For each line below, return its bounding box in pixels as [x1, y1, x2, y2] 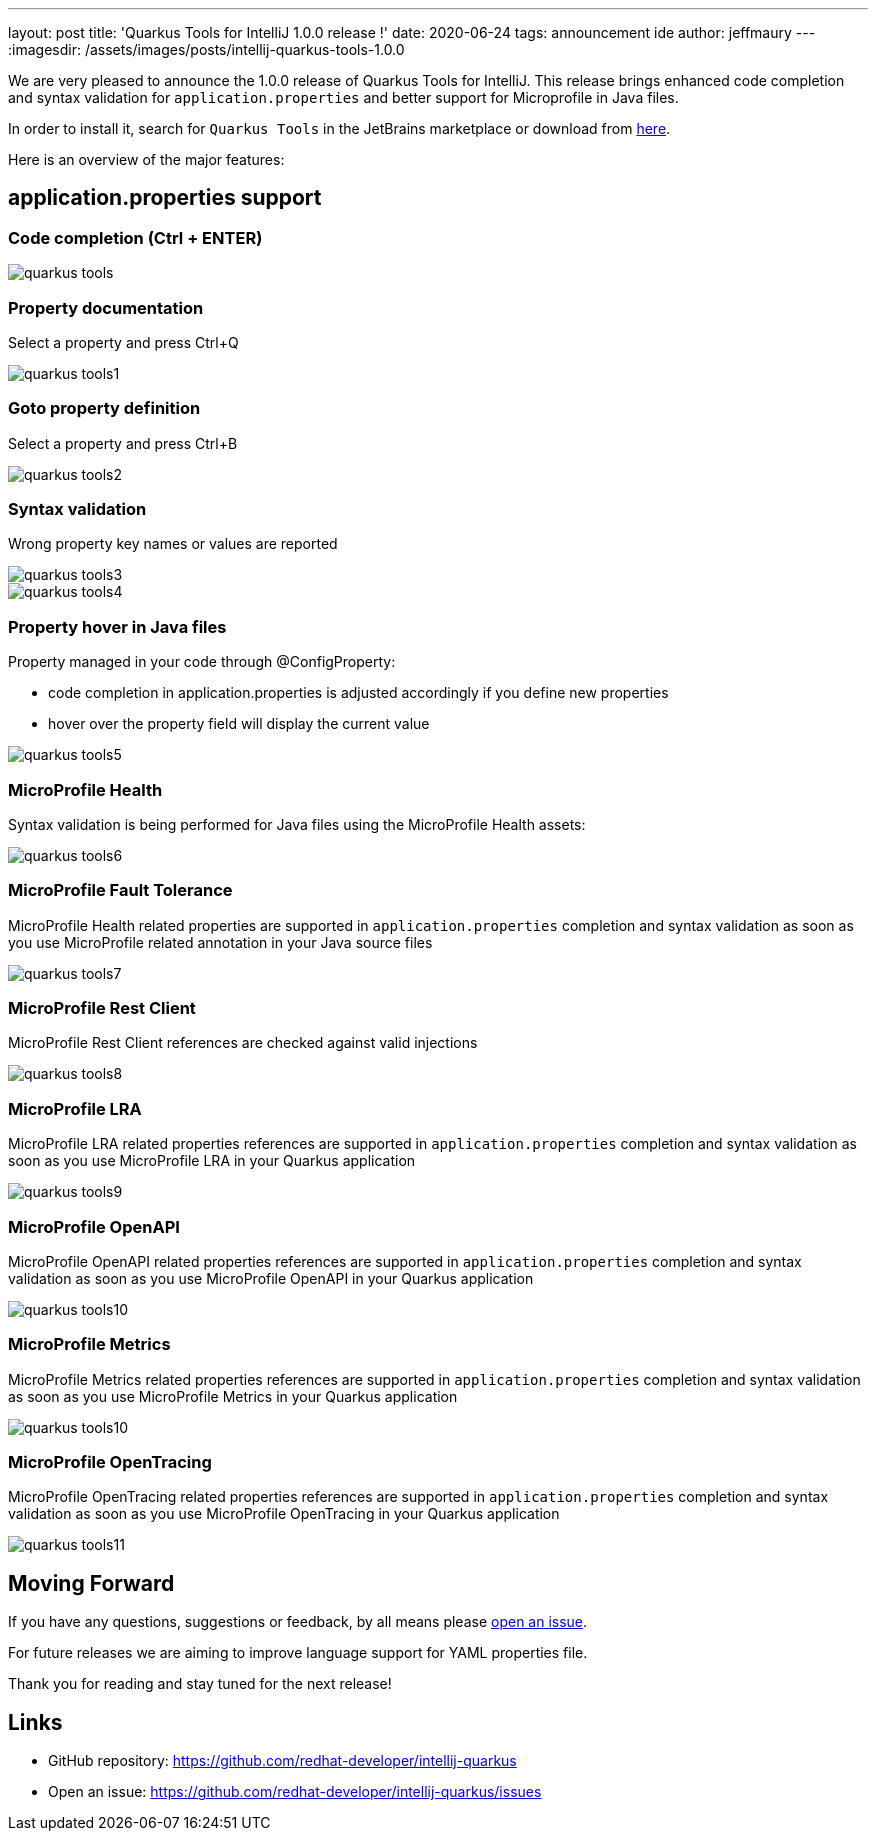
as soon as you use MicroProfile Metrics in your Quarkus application [8, 1387, 458, 1405]
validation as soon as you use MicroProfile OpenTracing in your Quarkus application [8, 1505, 560, 1523]
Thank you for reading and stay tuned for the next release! [8, 1675, 392, 1693]
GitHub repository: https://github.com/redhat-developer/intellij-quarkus [48, 1752, 517, 1770]
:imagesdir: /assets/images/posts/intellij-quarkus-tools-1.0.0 [8, 41, 405, 58]
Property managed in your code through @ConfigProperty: [8, 653, 396, 671]
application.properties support [8, 185, 322, 211]
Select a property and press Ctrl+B [8, 434, 238, 452]
